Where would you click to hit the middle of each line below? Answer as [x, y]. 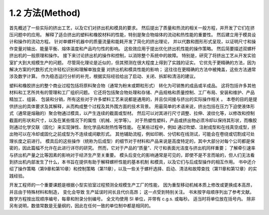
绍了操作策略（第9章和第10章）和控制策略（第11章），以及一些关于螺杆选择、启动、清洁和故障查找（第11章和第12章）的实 [133, 169]
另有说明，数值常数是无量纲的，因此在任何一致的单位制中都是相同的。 [81, 206]
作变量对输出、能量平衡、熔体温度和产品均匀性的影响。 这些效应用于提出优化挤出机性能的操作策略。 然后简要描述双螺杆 [133, 48]
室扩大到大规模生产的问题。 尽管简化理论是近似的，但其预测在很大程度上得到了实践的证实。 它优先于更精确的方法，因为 [133, 63]
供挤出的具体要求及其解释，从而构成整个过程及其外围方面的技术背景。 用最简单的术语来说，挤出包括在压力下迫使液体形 [132, 106]
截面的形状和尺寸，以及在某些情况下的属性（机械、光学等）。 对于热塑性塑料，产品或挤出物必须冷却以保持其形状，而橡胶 [133, 120]
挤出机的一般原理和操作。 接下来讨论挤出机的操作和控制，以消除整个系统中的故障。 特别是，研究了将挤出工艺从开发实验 [133, 56]
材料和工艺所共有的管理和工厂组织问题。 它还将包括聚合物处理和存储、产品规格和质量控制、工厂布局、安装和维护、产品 [132, 92]
